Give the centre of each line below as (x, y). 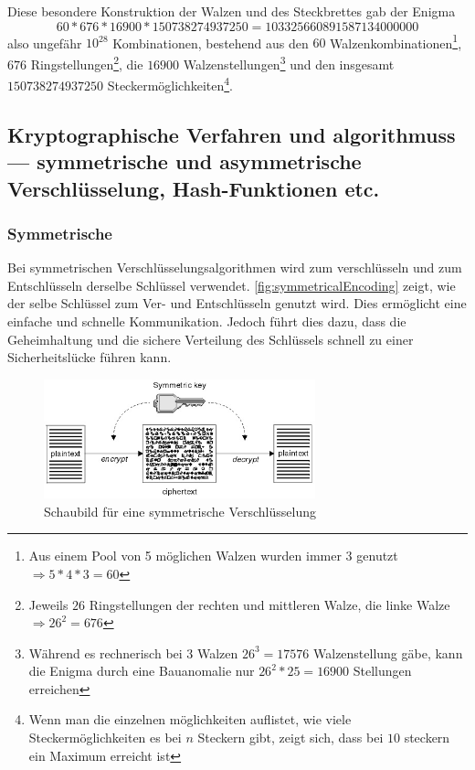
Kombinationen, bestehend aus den (211, 43)
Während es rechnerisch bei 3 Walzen (133, 652)
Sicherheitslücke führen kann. (90, 357)
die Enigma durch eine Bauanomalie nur (142, 671)
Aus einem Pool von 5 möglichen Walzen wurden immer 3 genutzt (213, 556)
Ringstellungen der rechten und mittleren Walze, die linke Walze (269, 604)
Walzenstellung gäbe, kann (388, 652)
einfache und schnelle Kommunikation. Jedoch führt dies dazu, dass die (207, 321)
